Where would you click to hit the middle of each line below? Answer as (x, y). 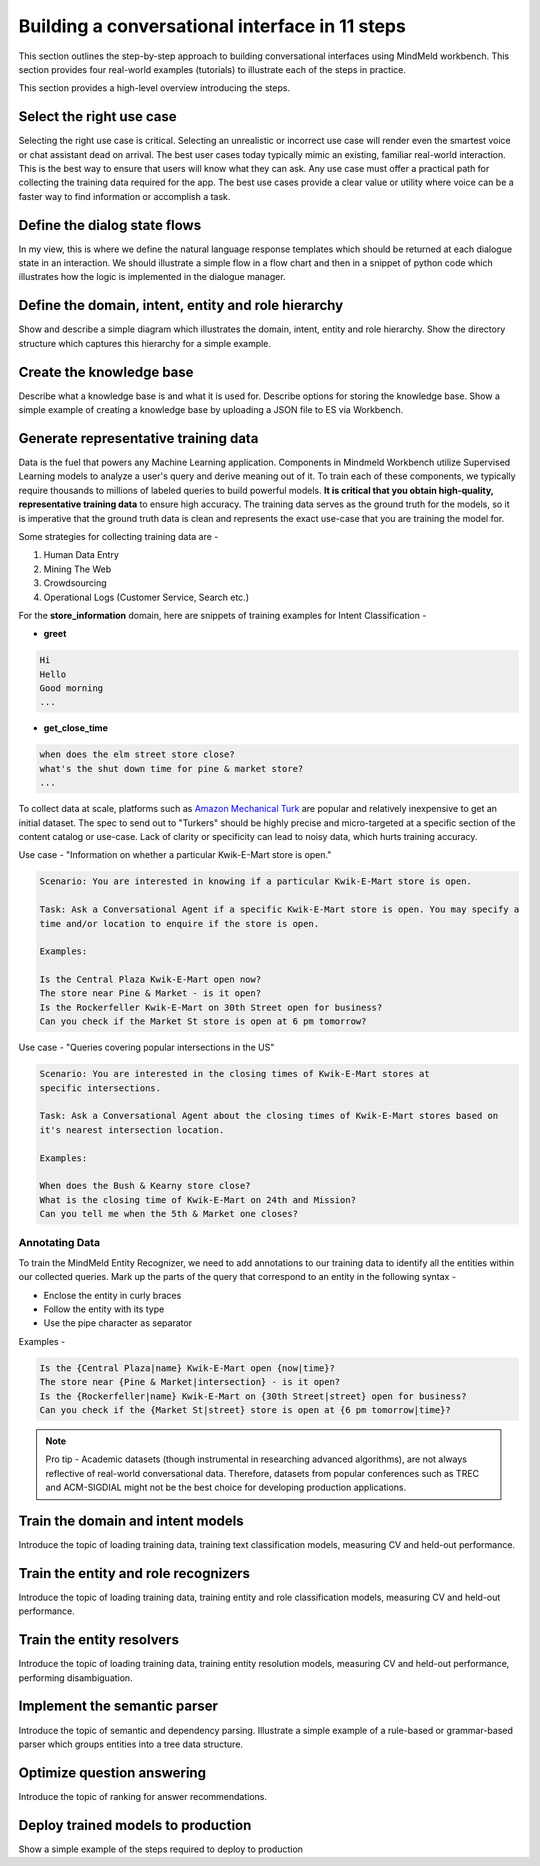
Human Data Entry (81, 555)
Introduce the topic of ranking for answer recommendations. (142, 1796)
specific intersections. (100, 1088)
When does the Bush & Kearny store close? (145, 1186)
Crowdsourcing (75, 583)
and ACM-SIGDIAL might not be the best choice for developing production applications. (226, 1487)
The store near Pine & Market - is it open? (150, 993)
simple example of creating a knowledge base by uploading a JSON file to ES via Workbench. (211, 410)
